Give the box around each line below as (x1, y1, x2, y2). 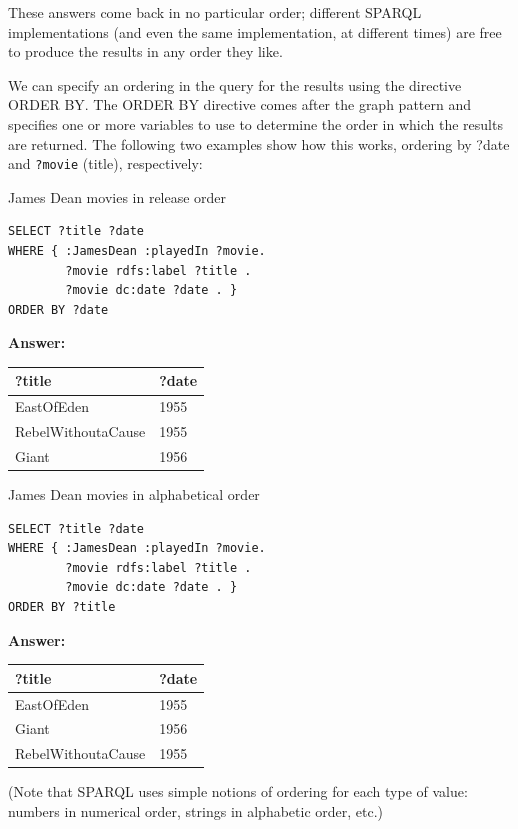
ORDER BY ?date (8, 302, 109, 317)
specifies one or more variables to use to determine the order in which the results (8, 113, 503, 134)
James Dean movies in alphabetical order (8, 484, 260, 505)
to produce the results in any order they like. (8, 41, 283, 62)
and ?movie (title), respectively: (8, 153, 203, 174)
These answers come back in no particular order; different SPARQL (8, 2, 422, 22)
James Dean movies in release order (8, 186, 227, 207)
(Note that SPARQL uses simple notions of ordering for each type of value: (8, 781, 468, 802)
